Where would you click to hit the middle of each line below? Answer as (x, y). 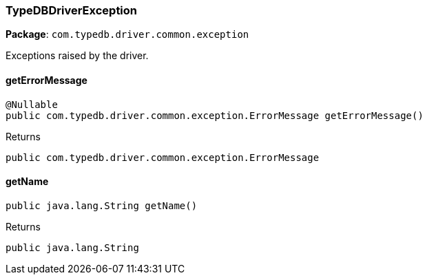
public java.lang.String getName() (102, 205)
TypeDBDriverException (72, 10)
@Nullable (32, 104)
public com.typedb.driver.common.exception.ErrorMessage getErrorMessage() (215, 115)
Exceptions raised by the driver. (77, 56)
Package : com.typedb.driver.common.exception (127, 34)
